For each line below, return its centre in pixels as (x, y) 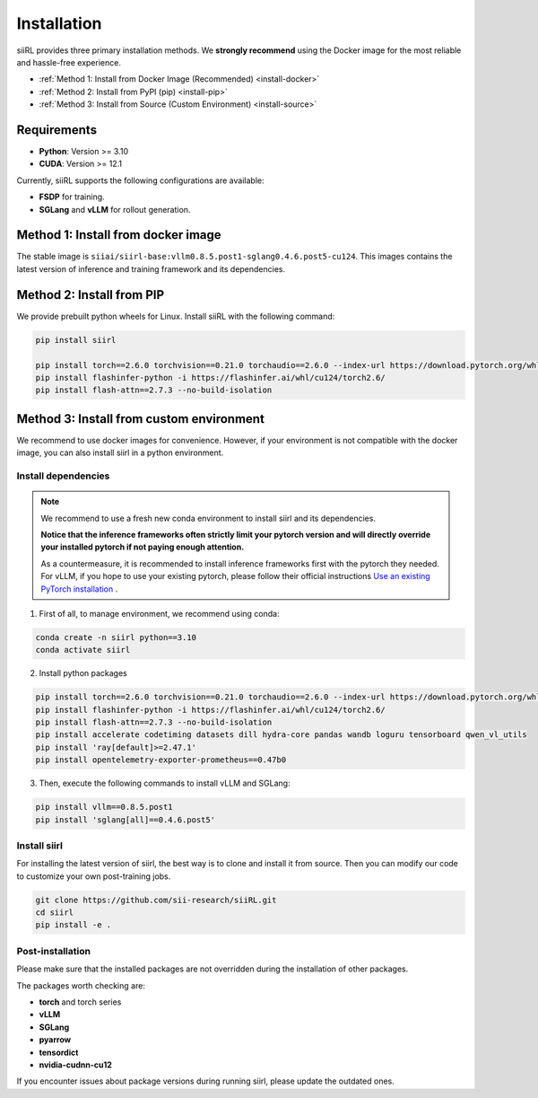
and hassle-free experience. (69, 62)
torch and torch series (80, 1002)
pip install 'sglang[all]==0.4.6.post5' (125, 820)
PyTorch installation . (79, 589)
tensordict (59, 1052)
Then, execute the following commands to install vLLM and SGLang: (165, 783)
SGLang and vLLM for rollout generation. (115, 209)
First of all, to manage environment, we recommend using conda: (159, 613)
